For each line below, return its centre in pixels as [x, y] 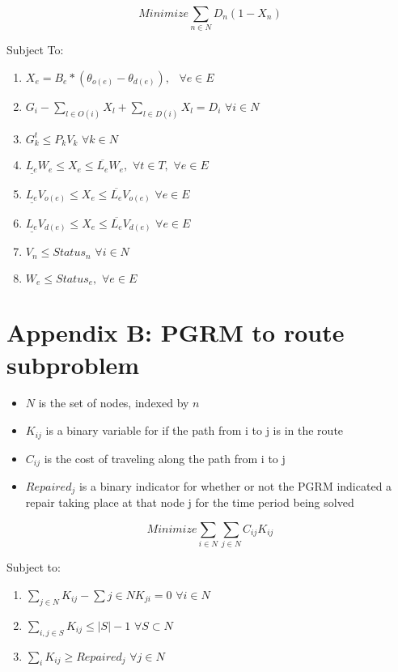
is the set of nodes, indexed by [114, 403]
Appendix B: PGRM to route [176, 332]
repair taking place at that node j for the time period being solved [190, 502]
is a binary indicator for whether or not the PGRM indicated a [235, 485]
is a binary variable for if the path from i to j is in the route [195, 430]
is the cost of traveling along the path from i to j [165, 458]
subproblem [73, 364]
